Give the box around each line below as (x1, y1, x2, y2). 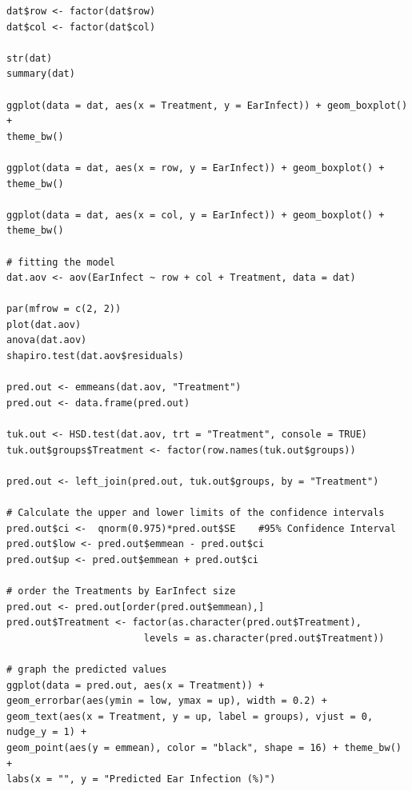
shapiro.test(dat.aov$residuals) (6, 350, 184, 362)
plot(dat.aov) (6, 318, 82, 330)
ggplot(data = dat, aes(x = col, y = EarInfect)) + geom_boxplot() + (6, 209, 385, 221)
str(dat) (6, 52, 53, 64)
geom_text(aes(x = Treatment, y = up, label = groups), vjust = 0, (6, 710, 374, 722)
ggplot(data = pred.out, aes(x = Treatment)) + (6, 679, 265, 691)
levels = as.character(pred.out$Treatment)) (143, 632, 385, 644)
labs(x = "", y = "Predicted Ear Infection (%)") (6, 773, 276, 785)
